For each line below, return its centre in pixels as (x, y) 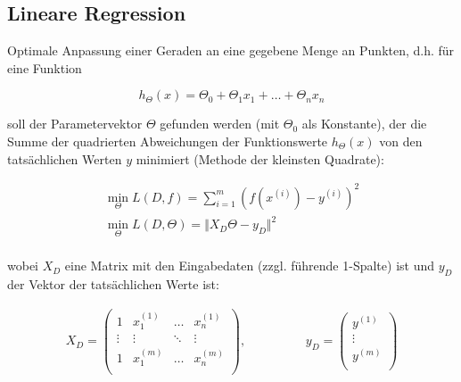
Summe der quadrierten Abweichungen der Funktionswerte (168, 141)
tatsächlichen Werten (65, 158)
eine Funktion (45, 67)
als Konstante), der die (364, 124)
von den (401, 141)
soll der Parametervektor (75, 124)
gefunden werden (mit (220, 124)
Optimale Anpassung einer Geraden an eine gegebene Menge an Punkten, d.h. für (231, 50)
